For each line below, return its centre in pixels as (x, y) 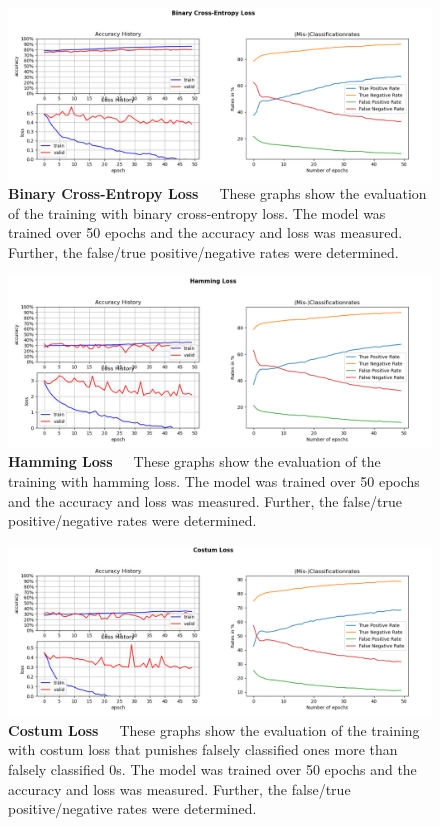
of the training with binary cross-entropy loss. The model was (197, 212)
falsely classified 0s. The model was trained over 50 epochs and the (212, 768)
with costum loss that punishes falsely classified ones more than (203, 749)
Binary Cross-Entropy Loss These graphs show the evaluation (217, 193)
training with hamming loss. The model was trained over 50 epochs (214, 481)
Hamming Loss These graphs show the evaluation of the (194, 461)
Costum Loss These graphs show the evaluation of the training (214, 729)
